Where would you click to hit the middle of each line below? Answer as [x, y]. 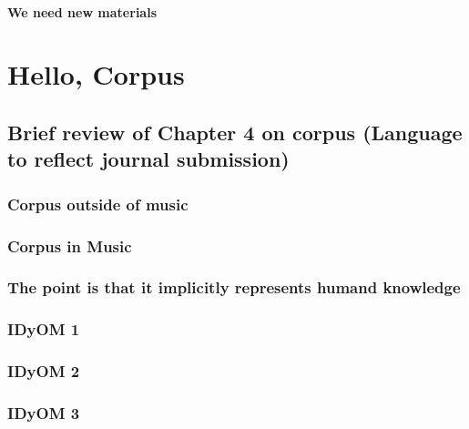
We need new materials [82, 11]
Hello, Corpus [96, 74]
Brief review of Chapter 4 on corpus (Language [235, 132]
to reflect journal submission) [148, 159]
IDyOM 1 [44, 329]
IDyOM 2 [44, 371]
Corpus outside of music [98, 204]
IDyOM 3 [44, 412]
